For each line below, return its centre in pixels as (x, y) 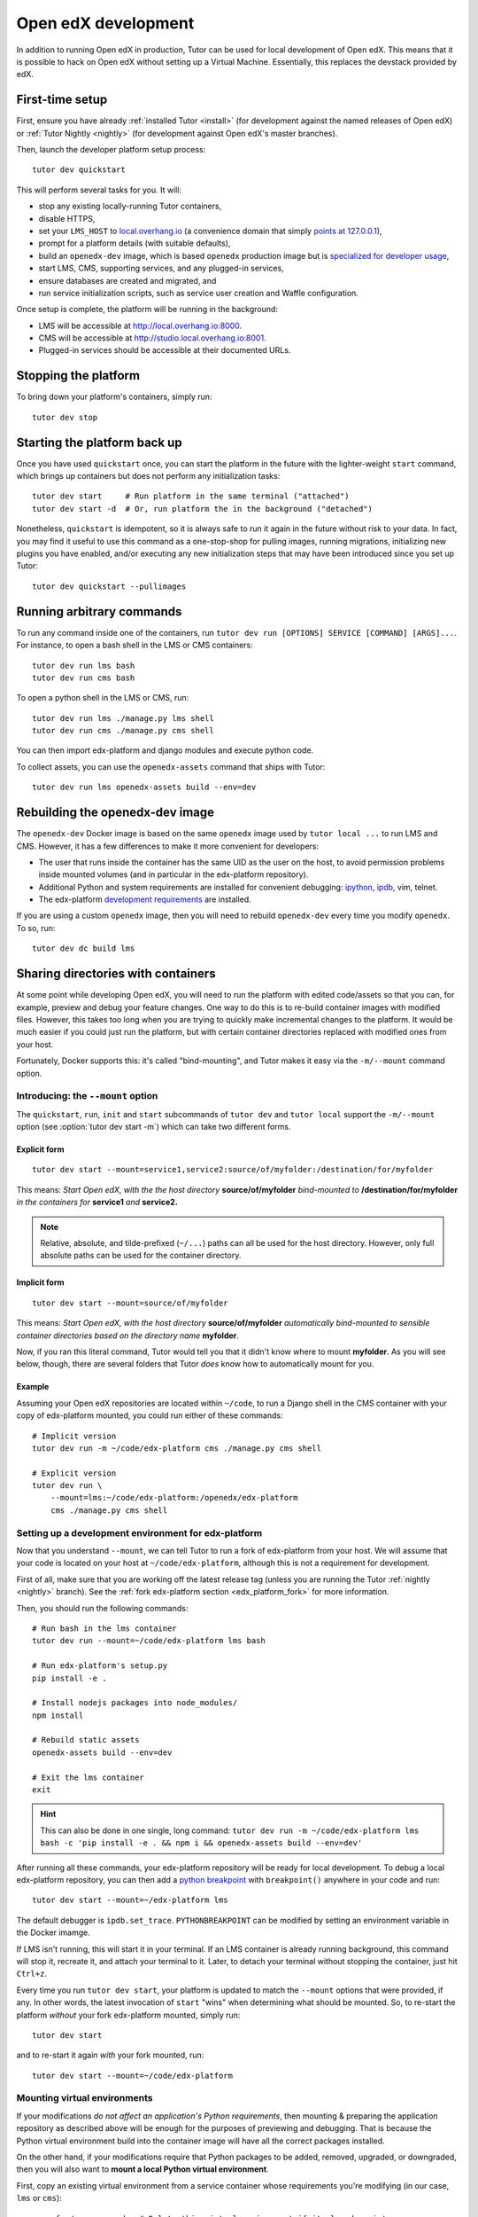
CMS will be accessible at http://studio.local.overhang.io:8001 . (152, 338)
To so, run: (36, 928)
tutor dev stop (65, 417)
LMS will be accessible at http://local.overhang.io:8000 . (140, 325)
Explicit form (40, 1149)
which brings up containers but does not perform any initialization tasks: (148, 476)
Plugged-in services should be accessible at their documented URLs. (165, 350)
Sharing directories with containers (116, 974)
